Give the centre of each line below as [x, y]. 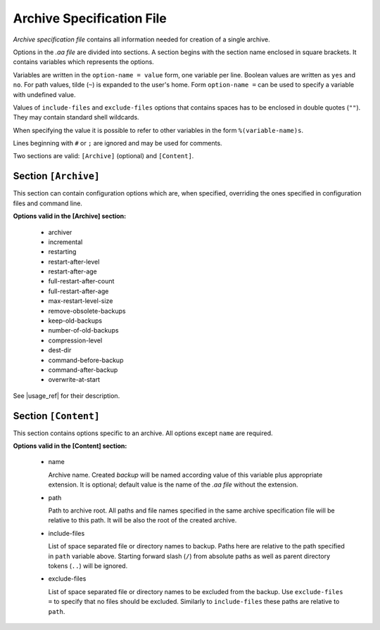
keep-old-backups [75, 321]
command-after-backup [83, 370]
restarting [62, 252]
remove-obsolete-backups [87, 311]
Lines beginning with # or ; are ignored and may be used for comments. [118, 143]
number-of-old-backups [83, 330]
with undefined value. [44, 94]
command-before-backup [86, 360]
